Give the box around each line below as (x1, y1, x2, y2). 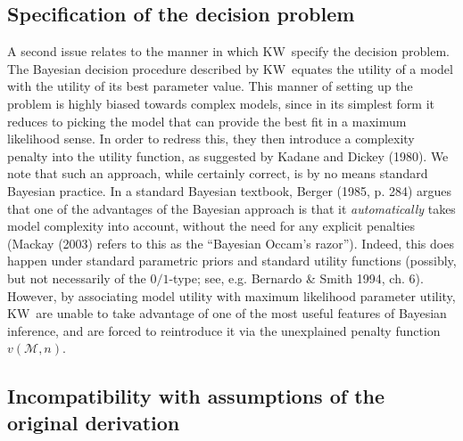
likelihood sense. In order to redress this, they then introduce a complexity (7, 129, 415, 148)
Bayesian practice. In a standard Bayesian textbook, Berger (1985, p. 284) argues (7, 181, 452, 200)
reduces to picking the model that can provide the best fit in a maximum (7, 111, 407, 130)
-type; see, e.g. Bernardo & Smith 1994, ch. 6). (169, 268, 424, 287)
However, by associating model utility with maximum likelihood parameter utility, (7, 286, 456, 305)
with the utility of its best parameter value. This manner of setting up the (7, 77, 413, 95)
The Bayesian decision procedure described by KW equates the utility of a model (7, 59, 453, 78)
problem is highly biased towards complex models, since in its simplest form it (7, 94, 435, 112)
